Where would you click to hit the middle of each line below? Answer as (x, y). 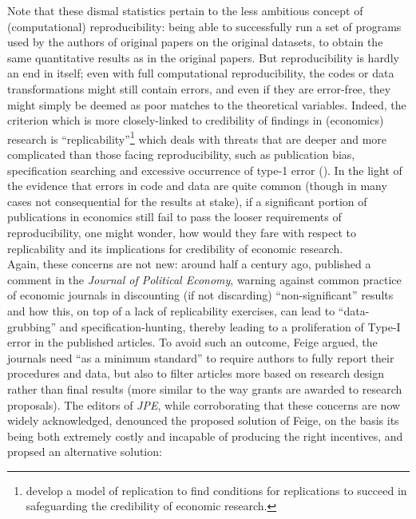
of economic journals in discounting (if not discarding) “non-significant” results (200, 295)
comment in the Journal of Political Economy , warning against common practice (204, 279)
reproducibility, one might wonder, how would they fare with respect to (182, 232)
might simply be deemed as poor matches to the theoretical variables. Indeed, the (207, 104)
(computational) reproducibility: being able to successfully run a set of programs (204, 26)
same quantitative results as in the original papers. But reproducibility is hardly (203, 57)
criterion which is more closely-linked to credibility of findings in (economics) (196, 120)
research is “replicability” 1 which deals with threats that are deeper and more (197, 137)
